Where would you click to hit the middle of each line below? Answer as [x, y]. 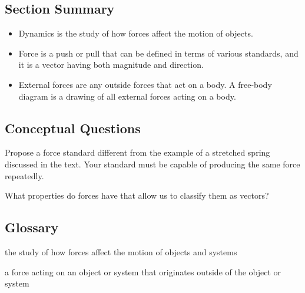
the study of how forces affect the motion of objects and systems [121, 251]
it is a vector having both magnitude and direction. [111, 65]
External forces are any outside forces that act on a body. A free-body [145, 84]
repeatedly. [24, 175]
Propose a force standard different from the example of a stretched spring [137, 152]
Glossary [32, 227]
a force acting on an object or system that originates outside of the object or [143, 271]
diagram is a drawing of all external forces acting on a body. [127, 96]
